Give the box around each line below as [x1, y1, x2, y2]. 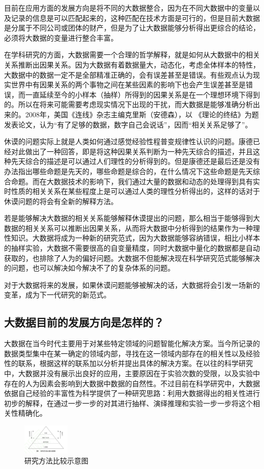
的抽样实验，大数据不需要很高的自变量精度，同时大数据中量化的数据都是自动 [4, 243, 260, 253]
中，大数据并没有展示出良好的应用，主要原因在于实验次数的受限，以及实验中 [4, 368, 260, 379]
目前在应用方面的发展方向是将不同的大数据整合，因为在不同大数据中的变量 [4, 3, 253, 13]
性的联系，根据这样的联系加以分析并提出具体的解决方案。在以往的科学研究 [4, 358, 253, 368]
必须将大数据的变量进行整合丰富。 [4, 32, 118, 43]
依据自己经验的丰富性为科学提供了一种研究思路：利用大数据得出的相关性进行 [4, 388, 260, 398]
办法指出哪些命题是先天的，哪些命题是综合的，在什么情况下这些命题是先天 [4, 165, 253, 176]
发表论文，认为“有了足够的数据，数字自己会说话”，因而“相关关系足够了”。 [4, 119, 252, 129]
